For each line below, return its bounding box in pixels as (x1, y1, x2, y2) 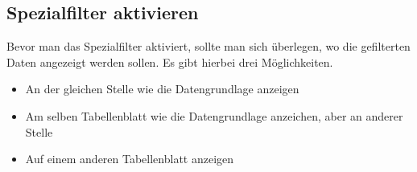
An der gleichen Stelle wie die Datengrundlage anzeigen (25, 80, 299, 97)
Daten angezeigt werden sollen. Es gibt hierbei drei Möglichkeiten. (6, 53, 333, 70)
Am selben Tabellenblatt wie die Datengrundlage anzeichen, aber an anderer (25, 107, 403, 124)
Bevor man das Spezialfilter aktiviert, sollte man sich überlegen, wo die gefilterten (6, 38, 411, 55)
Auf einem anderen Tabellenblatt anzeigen (25, 150, 234, 167)
